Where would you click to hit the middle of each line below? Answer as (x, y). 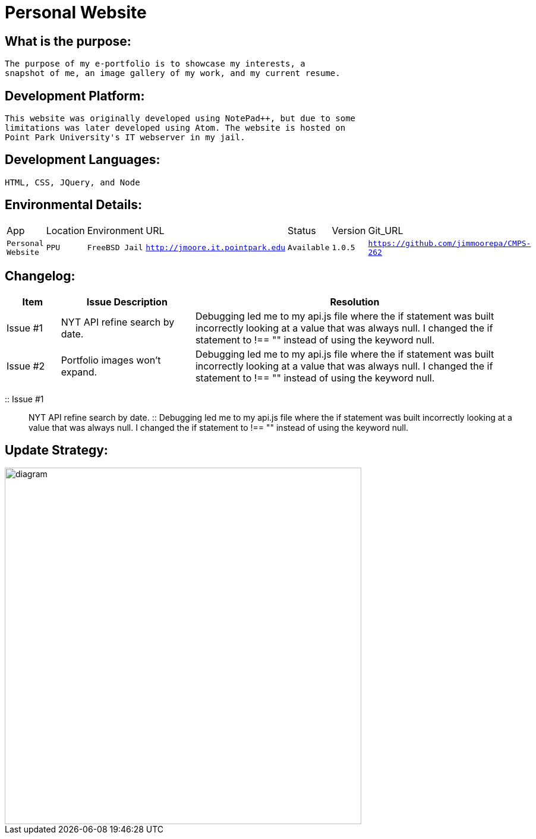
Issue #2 (26, 366)
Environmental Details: (73, 205)
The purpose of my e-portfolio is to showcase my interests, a (155, 64)
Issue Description (127, 302)
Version (349, 230)
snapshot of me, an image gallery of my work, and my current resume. (173, 73)
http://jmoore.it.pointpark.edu (216, 248)
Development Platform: (75, 96)
